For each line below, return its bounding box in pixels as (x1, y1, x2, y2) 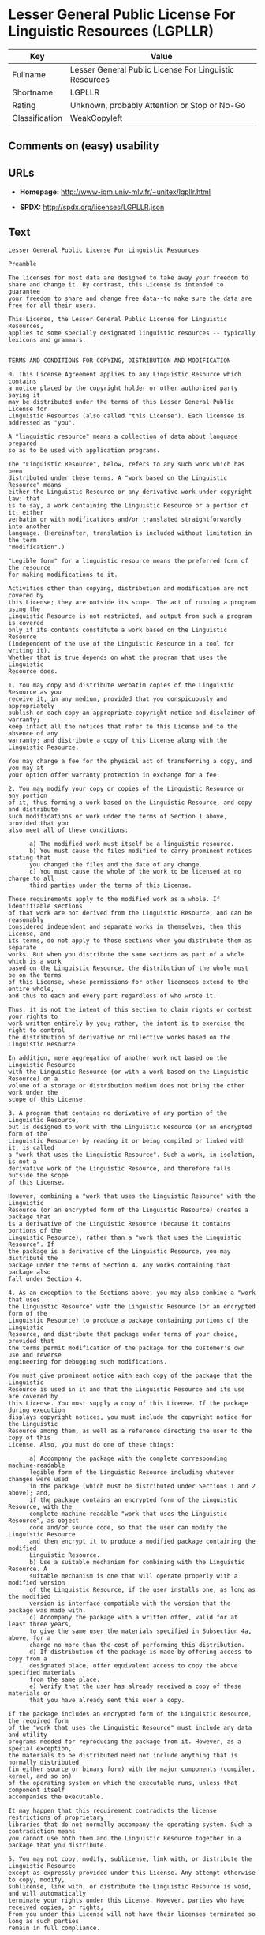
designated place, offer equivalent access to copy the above (28, 1661, 238, 1670)
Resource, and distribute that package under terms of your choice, (8, 1330, 238, 1338)
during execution (8, 1406, 65, 1414)
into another (8, 522, 51, 530)
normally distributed (8, 1758, 80, 1766)
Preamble (8, 260, 37, 268)
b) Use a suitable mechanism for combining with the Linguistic (28, 1558, 245, 1566)
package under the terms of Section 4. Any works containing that (8, 1261, 231, 1269)
